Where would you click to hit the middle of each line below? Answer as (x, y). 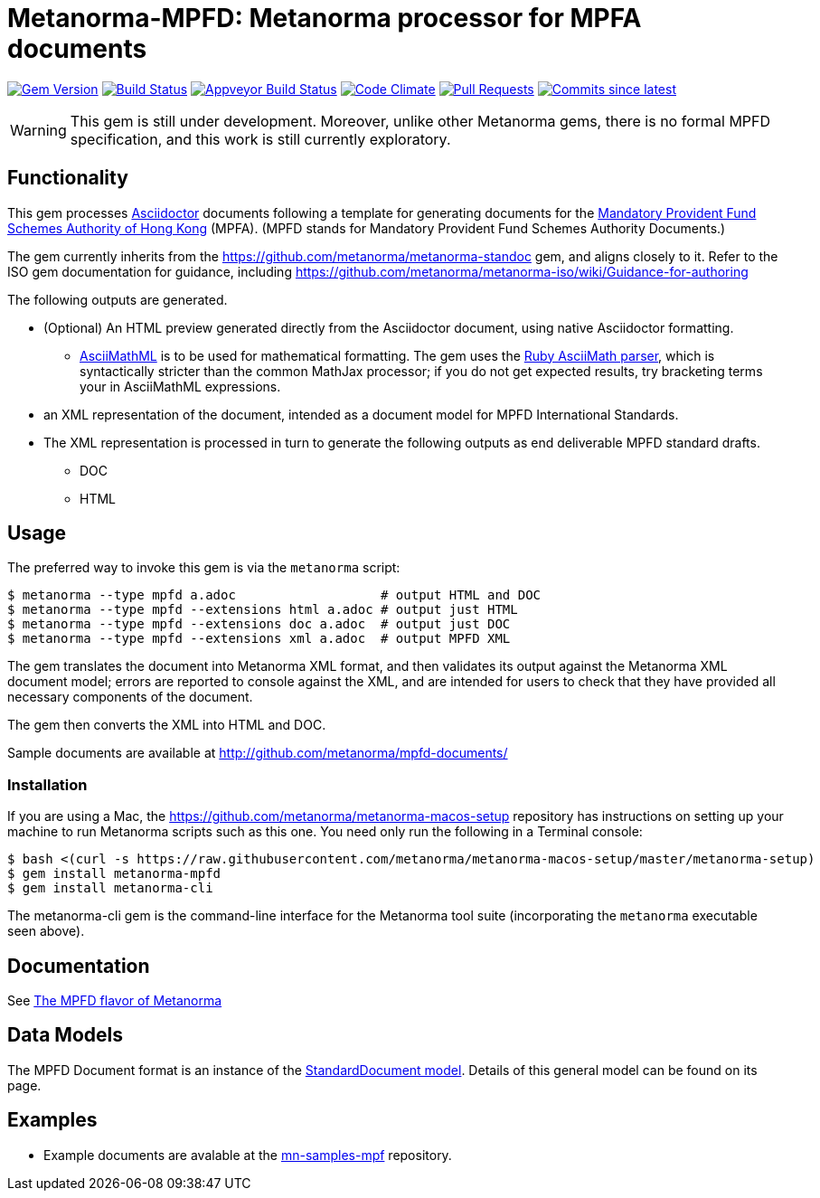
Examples (52, 1120)
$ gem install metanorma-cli (110, 888)
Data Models (65, 1035)
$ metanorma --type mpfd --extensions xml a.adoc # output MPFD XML (259, 639)
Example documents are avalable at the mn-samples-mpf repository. (248, 1155)
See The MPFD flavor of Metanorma (115, 1001)
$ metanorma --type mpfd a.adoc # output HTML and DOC (274, 595)
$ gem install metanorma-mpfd (114, 874)
